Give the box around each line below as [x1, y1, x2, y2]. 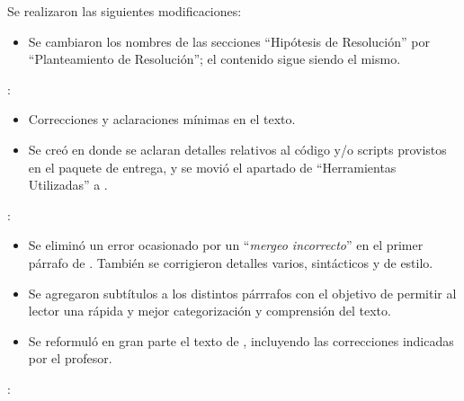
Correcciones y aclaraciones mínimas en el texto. [28, 110, 296, 129]
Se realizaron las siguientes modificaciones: [7, 2, 242, 20]
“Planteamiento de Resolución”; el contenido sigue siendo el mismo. [28, 49, 401, 68]
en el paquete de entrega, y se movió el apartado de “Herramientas [28, 157, 397, 176]
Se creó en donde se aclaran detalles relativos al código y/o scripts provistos [28, 139, 447, 158]
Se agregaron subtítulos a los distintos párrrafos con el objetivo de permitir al [28, 283, 457, 302]
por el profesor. [28, 349, 112, 368]
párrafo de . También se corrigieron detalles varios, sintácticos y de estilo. [28, 253, 433, 272]
